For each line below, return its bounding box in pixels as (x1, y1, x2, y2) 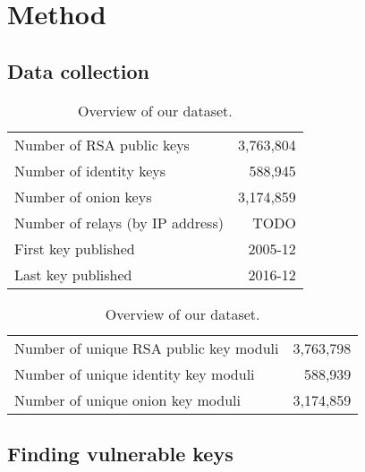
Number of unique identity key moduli (14, 363, 255, 384)
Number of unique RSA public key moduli (14, 337, 279, 358)
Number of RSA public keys (14, 133, 190, 155)
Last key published (14, 263, 132, 285)
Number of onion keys (14, 185, 152, 207)
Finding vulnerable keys (7, 439, 233, 467)
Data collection (7, 56, 150, 84)
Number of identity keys (14, 159, 166, 181)
